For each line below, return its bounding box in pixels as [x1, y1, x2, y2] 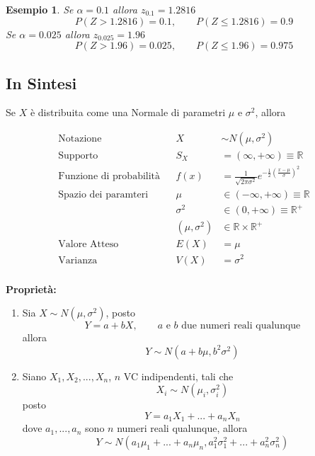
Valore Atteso [58, 239, 119, 250]
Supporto [58, 151, 98, 161]
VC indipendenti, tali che [123, 368, 234, 383]
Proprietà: [6, 281, 57, 296]
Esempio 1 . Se [6, 2, 74, 16]
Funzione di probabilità [58, 171, 161, 182]
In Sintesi [6, 72, 77, 93]
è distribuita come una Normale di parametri [30, 105, 226, 120]
